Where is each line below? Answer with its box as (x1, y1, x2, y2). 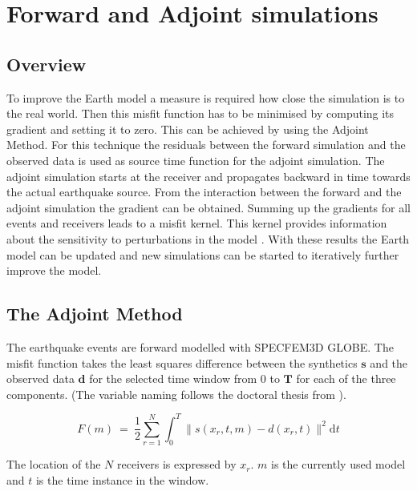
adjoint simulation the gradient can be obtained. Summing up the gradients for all (6, 199, 411, 215)
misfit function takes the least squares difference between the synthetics (6, 354, 358, 371)
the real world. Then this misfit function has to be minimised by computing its (6, 105, 395, 122)
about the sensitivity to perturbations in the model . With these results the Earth (6, 230, 410, 247)
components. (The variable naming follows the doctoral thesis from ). (6, 385, 346, 402)
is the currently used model (270, 456, 406, 473)
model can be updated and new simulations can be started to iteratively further (6, 246, 399, 263)
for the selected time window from (89, 370, 257, 387)
